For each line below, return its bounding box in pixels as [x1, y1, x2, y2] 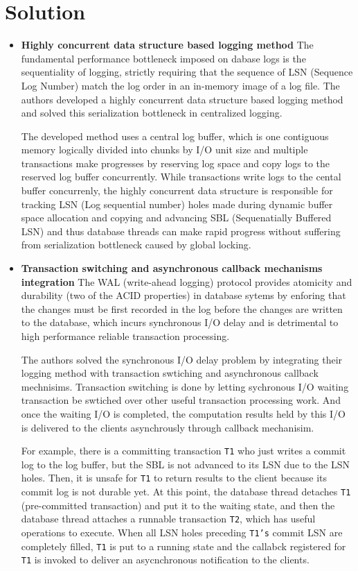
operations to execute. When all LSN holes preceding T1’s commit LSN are [21, 525, 343, 539]
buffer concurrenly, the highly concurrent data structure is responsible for [21, 183, 333, 198]
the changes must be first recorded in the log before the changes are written [21, 301, 343, 316]
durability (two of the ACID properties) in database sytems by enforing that [21, 288, 346, 302]
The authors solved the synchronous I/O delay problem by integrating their [21, 352, 343, 366]
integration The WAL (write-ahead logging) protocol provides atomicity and [21, 274, 352, 289]
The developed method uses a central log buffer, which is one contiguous [21, 128, 329, 143]
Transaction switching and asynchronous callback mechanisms [21, 261, 323, 275]
